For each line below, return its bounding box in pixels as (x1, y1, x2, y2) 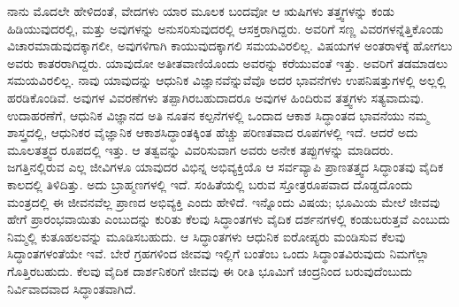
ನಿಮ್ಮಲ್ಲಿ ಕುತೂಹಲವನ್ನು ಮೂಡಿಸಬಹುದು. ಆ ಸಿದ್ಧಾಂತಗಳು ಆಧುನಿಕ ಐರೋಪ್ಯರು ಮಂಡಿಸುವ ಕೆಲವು (7, 226, 406, 245)
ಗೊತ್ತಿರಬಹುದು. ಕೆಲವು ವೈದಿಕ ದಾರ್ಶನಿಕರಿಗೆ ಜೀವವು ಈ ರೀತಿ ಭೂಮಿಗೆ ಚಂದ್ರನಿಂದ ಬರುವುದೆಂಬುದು (7, 261, 412, 280)
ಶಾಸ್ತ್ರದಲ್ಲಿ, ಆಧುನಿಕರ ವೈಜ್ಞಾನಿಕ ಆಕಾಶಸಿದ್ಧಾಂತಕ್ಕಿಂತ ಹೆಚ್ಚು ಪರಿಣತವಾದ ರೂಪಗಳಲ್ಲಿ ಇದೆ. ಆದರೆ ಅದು (7, 123, 418, 142)
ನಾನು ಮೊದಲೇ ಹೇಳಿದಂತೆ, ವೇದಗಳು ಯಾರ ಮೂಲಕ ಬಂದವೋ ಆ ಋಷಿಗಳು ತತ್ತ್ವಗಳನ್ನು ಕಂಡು (7, 2, 394, 19)
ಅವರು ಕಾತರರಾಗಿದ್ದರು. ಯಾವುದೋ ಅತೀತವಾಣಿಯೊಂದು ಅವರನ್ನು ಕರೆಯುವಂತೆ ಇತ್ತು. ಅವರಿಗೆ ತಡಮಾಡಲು (7, 53, 448, 72)
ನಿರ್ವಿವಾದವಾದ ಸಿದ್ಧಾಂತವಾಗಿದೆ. (7, 279, 136, 297)
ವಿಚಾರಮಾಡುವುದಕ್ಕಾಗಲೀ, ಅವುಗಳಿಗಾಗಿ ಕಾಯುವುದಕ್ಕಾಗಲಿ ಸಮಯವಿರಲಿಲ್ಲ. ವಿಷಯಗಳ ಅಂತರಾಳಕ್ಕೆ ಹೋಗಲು (7, 36, 453, 55)
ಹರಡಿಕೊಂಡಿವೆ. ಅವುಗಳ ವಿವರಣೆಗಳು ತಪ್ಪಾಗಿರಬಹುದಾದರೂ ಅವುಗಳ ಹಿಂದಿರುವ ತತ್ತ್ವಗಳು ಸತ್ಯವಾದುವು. (7, 88, 425, 106)
